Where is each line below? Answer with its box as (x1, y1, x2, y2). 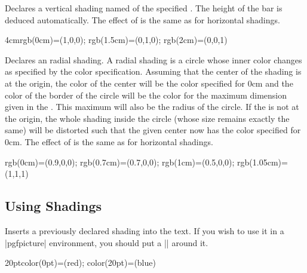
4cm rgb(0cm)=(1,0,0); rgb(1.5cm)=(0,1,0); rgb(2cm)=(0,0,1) (5, 33, 228, 46)
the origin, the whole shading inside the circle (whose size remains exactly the (5, 112, 290, 124)
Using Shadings (5, 197, 102, 215)
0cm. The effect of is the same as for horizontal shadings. (5, 135, 213, 148)
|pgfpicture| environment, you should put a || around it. (5, 236, 208, 249)
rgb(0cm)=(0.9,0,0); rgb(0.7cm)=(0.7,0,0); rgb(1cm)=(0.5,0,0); (5, 155, 235, 168)
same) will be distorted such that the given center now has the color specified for (5, 124, 301, 136)
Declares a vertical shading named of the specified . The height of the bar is (5, 2, 283, 14)
